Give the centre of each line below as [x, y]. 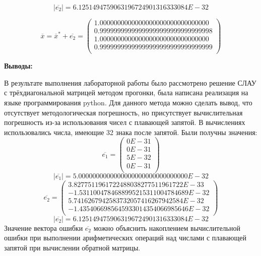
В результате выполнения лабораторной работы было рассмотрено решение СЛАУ [130, 82]
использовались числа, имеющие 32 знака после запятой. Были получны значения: [131, 132]
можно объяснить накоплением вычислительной [167, 228]
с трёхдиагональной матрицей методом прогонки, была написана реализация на [126, 92]
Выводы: [18, 66]
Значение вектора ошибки [44, 228]
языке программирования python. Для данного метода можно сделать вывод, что [128, 102]
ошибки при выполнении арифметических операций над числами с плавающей [125, 238]
